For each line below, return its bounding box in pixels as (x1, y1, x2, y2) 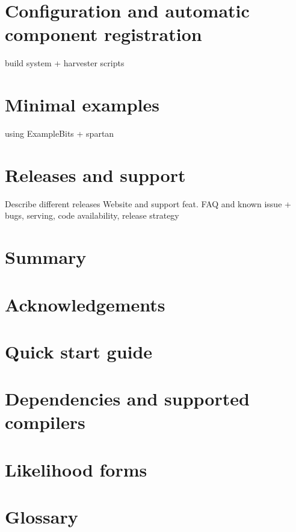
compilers (5, 410, 85, 434)
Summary (5, 245, 87, 269)
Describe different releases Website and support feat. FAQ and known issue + (5, 197, 291, 210)
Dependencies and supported (5, 386, 250, 411)
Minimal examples (5, 92, 159, 117)
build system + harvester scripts (5, 57, 125, 69)
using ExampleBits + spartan (5, 127, 114, 140)
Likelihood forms (5, 457, 147, 481)
